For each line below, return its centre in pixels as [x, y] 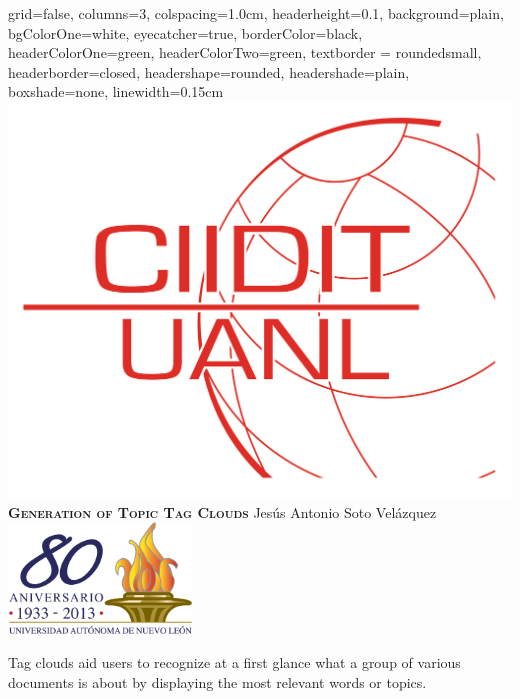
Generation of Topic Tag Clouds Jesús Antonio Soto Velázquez [222, 511]
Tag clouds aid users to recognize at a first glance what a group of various [234, 661]
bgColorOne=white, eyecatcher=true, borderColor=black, [185, 32]
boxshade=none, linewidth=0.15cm [116, 91]
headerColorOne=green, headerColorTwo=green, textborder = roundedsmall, [245, 52]
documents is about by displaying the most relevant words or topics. [217, 681]
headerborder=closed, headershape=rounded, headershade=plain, [209, 71]
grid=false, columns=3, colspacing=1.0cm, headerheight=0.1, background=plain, [256, 13]
